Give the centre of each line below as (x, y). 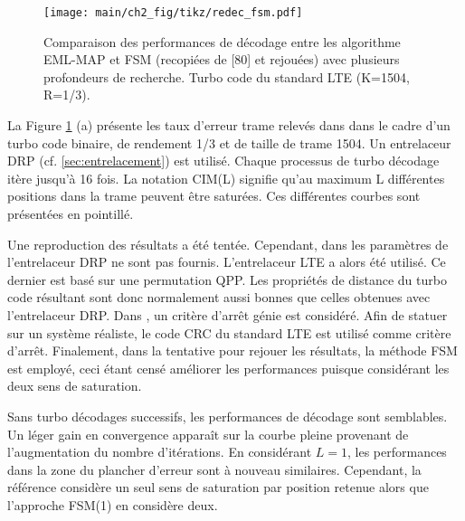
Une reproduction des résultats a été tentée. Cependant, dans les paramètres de (228, 244)
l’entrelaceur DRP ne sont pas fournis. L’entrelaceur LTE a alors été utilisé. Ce (227, 262)
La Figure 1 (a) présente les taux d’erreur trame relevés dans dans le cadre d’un (229, 125)
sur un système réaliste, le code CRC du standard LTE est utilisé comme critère (229, 332)
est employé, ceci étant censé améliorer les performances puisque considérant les (228, 368)
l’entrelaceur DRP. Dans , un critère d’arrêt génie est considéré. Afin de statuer (228, 314)
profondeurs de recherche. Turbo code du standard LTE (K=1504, (227, 76)
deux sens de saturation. (75, 386)
